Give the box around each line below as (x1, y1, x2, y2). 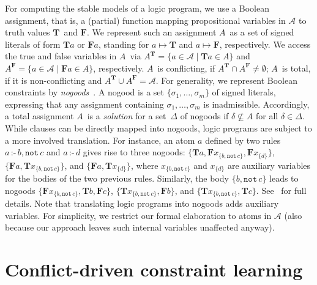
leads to (269, 172, 299, 185)
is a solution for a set (87, 109, 166, 122)
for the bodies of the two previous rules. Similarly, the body (5, 172, 229, 185)
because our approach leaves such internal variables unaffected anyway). (5, 221, 275, 234)
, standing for (99, 37, 149, 50)
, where (131, 158, 158, 171)
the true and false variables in (5, 50, 117, 62)
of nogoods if (180, 109, 229, 122)
